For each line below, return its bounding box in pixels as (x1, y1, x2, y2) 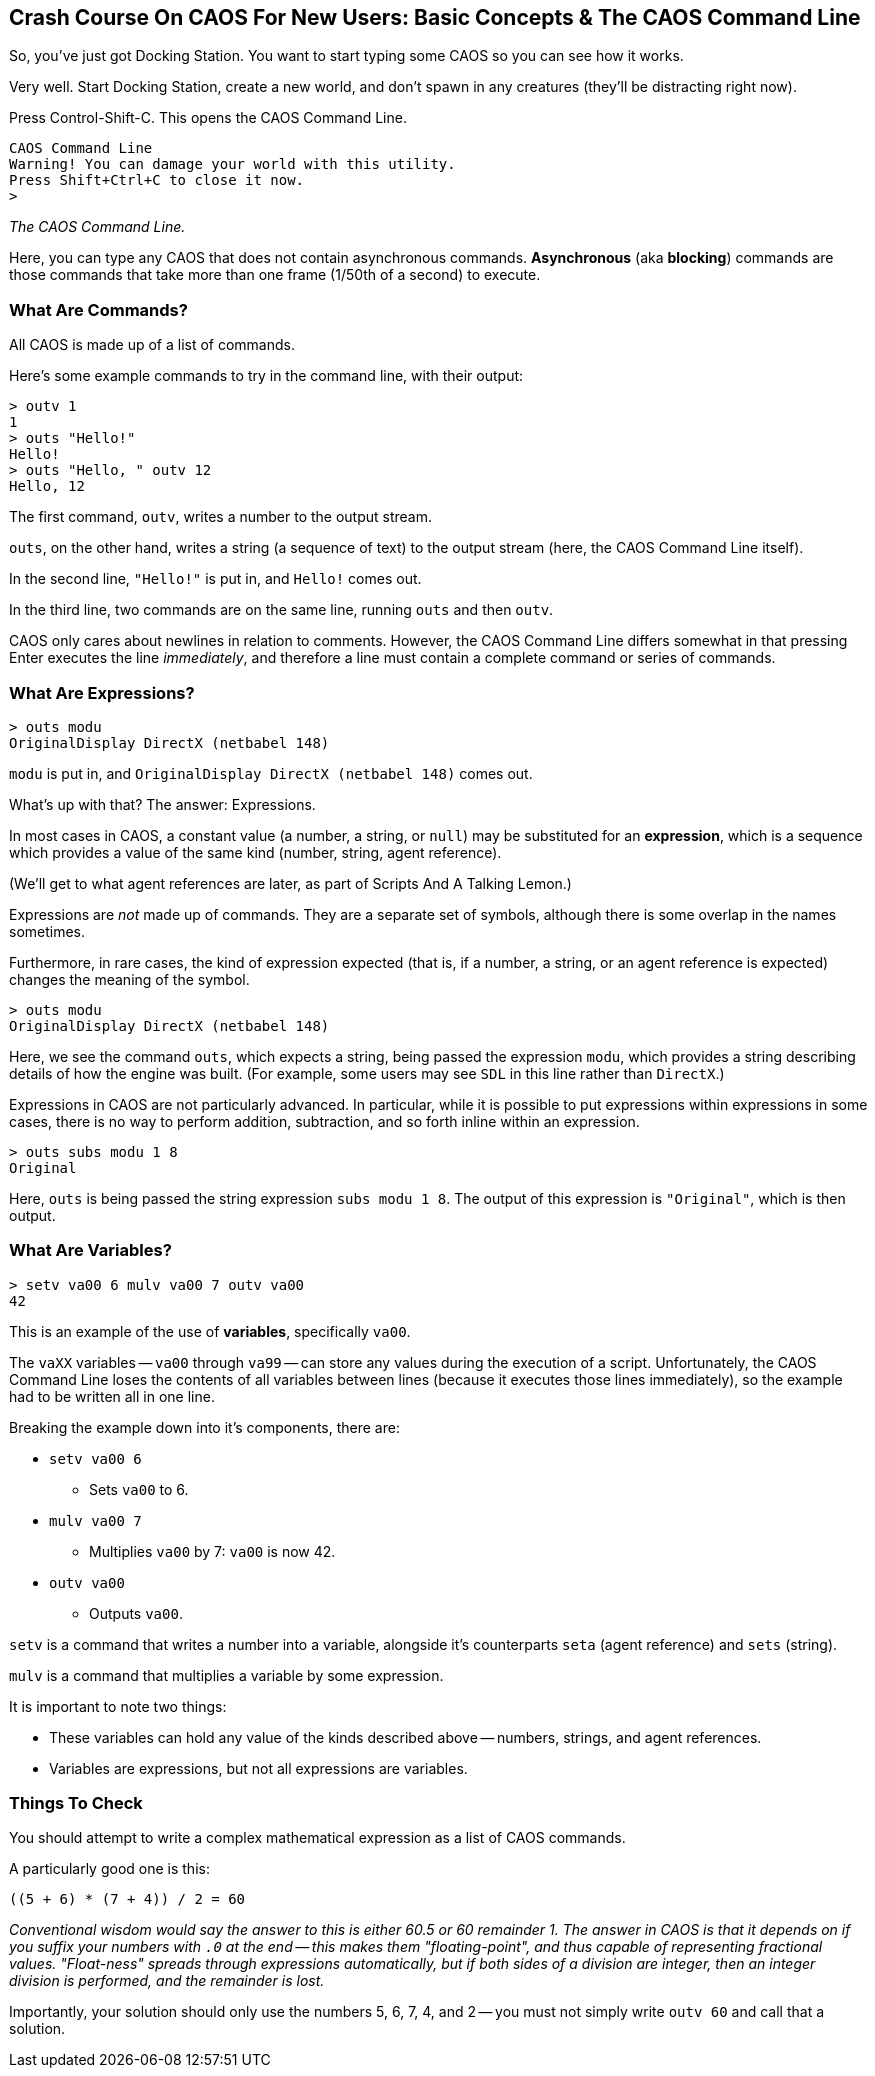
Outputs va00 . (89, 1604, 183, 1622)
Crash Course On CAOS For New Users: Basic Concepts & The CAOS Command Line (9, 5, 861, 30)
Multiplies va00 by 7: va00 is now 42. (89, 1542, 336, 1560)
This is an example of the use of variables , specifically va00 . (9, 1322, 411, 1340)
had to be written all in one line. (9, 1387, 215, 1405)
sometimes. (9, 922, 86, 940)
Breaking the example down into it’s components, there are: (9, 1418, 400, 1436)
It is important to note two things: (9, 1697, 227, 1715)
